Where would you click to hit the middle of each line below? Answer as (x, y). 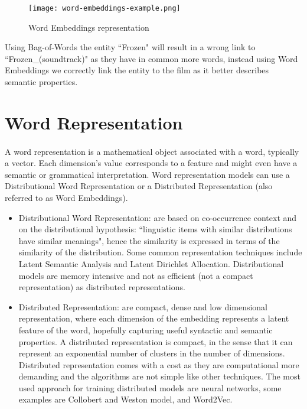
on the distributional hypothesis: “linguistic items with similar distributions (155, 229)
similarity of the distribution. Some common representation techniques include (160, 252)
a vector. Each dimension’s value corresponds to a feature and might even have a (151, 163)
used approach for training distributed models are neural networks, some (150, 387)
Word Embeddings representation (89, 27)
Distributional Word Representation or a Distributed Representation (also (139, 186)
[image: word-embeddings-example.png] (104, 8)
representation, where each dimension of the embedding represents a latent (154, 318)
